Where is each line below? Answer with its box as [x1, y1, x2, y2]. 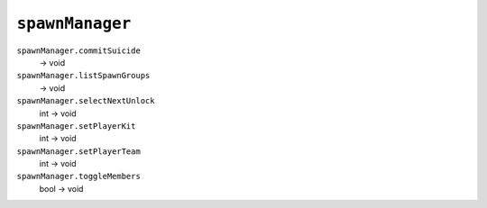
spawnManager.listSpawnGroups [16, 70, 151, 81]
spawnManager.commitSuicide [16, 45, 142, 56]
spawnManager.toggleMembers [16, 171, 142, 182]
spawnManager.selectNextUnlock [16, 95, 155, 106]
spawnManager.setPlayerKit [16, 121, 136, 131]
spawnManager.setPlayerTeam [16, 146, 142, 157]
